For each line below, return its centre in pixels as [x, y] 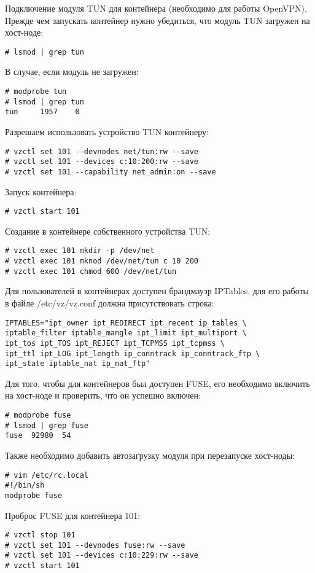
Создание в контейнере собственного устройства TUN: [108, 231]
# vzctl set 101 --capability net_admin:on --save [111, 172]
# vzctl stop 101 [40, 535]
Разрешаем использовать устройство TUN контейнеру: [107, 131]
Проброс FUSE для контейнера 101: [73, 515]
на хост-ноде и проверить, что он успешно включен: [103, 395]
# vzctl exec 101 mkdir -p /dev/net [80, 251]
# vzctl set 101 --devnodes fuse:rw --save [95, 545]
